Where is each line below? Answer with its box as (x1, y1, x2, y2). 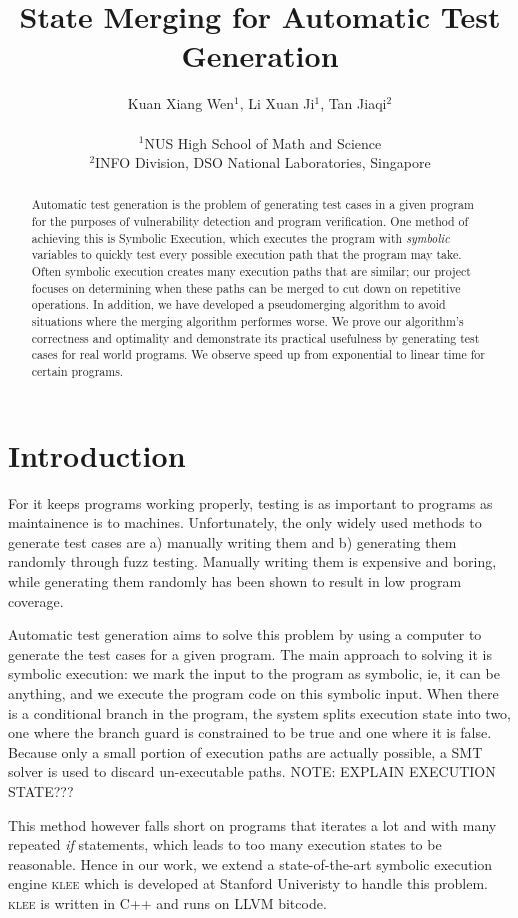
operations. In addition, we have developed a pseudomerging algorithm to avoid (31, 296, 446, 313)
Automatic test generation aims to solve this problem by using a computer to (8, 624, 482, 645)
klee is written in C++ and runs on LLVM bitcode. (8, 892, 327, 913)
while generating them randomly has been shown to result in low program (8, 571, 462, 592)
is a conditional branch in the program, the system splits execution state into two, (8, 702, 512, 723)
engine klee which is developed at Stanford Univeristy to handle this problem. (8, 873, 488, 894)
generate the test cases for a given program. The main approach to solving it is (8, 643, 492, 664)
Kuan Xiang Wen (127, 93, 235, 114)
